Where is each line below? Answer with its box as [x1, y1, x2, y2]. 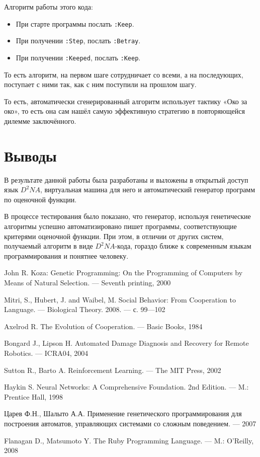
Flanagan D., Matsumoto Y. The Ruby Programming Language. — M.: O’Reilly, [4, 435, 254, 445]
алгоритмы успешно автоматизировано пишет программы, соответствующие [4, 221, 237, 232]
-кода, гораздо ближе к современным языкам [115, 241, 251, 251]
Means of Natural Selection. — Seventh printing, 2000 [4, 277, 171, 287]
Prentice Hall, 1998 [4, 391, 63, 402]
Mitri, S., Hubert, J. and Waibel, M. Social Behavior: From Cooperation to [4, 294, 236, 304]
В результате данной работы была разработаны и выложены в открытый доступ [4, 174, 248, 185]
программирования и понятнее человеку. [4, 250, 129, 261]
